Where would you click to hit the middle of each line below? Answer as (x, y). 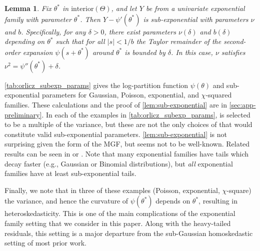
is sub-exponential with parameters (196, 19)
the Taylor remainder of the (179, 41)
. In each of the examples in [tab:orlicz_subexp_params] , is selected (146, 114)
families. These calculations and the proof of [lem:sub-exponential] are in (116, 104)
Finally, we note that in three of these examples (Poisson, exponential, (112, 190)
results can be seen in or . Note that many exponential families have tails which (127, 153)
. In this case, (192, 52)
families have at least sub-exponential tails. (70, 173)
